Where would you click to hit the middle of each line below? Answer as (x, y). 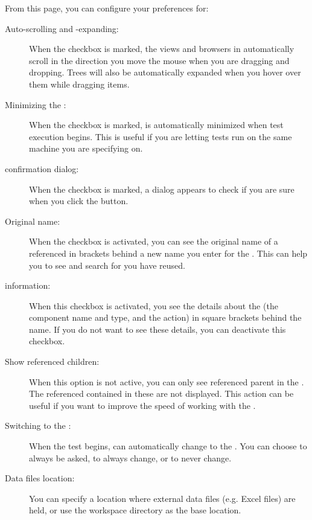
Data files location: (40, 478)
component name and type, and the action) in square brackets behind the (165, 317)
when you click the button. (79, 201)
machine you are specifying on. (86, 148)
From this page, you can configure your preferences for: (107, 8)
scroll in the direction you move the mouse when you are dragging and (159, 60)
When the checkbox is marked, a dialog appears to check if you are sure (162, 189)
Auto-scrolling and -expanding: (62, 28)
